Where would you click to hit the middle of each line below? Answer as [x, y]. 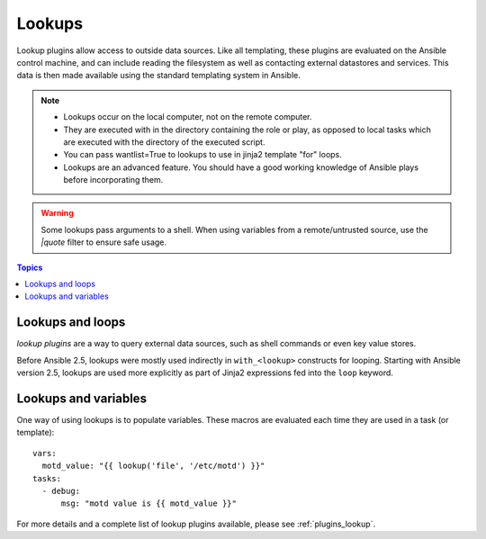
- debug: [61, 491]
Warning [57, 213]
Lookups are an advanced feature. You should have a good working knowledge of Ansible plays [241, 167]
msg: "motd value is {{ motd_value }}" [149, 503]
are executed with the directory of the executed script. [164, 142]
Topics [30, 267]
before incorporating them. [113, 180]
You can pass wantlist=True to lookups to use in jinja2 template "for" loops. [202, 155]
